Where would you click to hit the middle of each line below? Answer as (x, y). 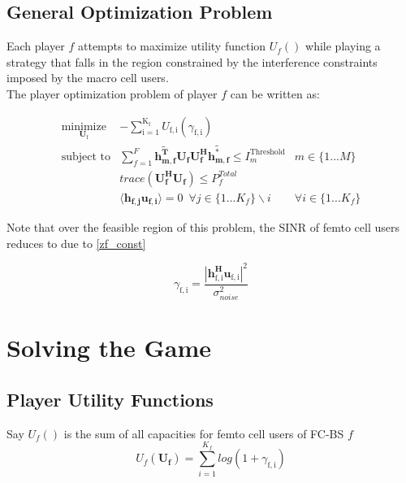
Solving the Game (109, 348)
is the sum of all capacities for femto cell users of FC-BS (204, 433)
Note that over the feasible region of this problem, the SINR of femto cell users (203, 227)
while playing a (343, 46)
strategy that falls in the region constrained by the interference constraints (192, 61)
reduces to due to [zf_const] (76, 243)
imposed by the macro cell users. (88, 78)
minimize (84, 126)
